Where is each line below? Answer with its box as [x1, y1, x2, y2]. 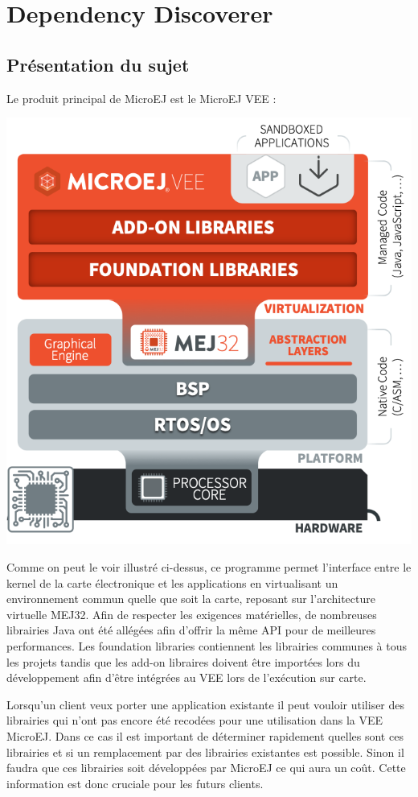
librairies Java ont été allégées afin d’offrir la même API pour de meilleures [6, 621, 376, 638]
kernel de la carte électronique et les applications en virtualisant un [6, 574, 338, 591]
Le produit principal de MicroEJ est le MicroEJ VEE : [6, 89, 277, 106]
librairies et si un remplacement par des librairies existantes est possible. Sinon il [6, 743, 404, 760]
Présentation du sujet [6, 52, 190, 76]
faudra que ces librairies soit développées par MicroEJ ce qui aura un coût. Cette [6, 759, 406, 776]
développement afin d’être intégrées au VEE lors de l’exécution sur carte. [6, 669, 367, 686]
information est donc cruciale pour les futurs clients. [6, 774, 264, 791]
